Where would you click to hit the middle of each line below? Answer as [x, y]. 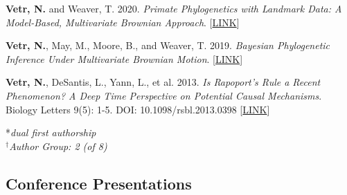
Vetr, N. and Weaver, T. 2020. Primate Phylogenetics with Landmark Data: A [174, 8]
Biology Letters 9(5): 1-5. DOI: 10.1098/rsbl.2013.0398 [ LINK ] [138, 109]
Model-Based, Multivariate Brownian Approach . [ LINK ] [123, 22]
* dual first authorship [51, 132]
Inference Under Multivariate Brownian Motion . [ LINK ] [124, 58]
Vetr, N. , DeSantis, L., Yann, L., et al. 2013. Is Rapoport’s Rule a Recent [163, 82]
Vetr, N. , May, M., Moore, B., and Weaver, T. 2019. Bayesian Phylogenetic [168, 45]
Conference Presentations [99, 183]
